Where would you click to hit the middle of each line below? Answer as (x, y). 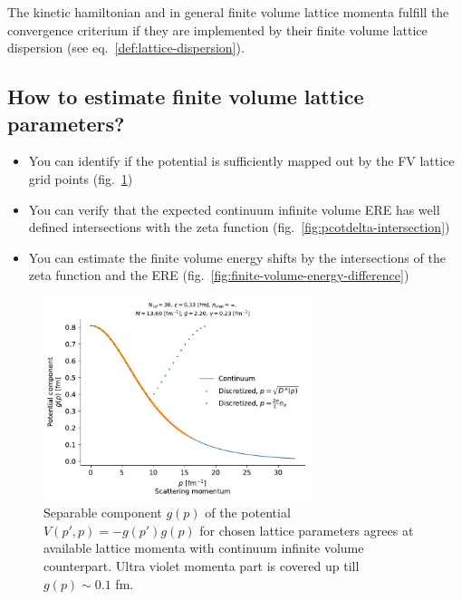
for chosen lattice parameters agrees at (307, 530)
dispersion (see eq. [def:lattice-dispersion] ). (126, 48)
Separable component (103, 513)
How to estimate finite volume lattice (186, 97)
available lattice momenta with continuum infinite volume (204, 548)
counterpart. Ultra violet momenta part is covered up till (202, 565)
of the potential (248, 513)
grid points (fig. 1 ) (81, 178)
